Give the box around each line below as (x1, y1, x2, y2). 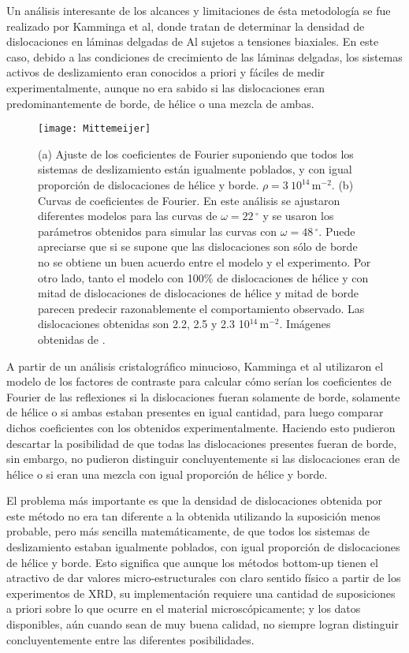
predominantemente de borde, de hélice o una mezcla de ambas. (6, 95, 314, 111)
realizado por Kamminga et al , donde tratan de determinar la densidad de (6, 17, 365, 34)
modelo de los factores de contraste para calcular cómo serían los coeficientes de (6, 373, 392, 390)
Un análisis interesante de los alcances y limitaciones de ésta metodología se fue (6, 2, 391, 18)
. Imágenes (279, 315, 331, 332)
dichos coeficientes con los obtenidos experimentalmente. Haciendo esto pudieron (6, 419, 396, 435)
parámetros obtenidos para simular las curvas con (38, 222, 277, 239)
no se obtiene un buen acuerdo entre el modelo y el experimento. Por (38, 253, 371, 270)
